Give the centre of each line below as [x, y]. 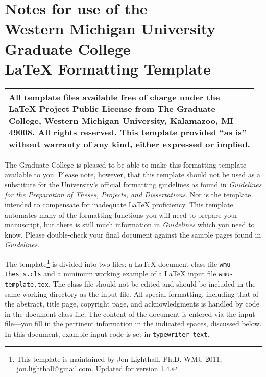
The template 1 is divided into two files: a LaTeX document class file [111, 263]
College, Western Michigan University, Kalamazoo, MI [121, 120]
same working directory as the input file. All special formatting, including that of [132, 293]
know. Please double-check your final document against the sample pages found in [133, 234]
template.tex [27, 285]
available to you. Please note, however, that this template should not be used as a [133, 174]
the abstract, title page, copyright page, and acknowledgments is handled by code [132, 304]
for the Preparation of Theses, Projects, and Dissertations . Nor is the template [128, 194]
